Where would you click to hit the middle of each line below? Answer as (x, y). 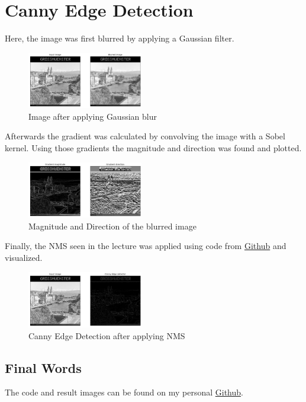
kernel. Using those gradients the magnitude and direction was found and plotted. (153, 148)
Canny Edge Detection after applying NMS (107, 335)
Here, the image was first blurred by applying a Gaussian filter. (120, 38)
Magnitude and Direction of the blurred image (112, 226)
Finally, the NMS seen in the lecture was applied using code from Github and (146, 246)
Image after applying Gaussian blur (93, 116)
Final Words (43, 367)
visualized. (24, 257)
